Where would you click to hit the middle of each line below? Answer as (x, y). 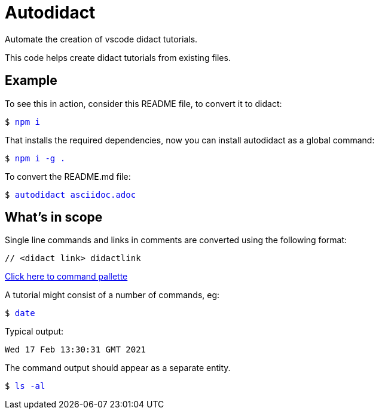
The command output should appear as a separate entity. (118, 368)
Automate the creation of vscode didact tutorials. (101, 39)
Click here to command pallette (66, 277)
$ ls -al (25, 386)
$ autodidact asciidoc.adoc (71, 194)
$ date (20, 313)
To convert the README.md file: (68, 176)
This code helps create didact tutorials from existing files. (118, 57)
